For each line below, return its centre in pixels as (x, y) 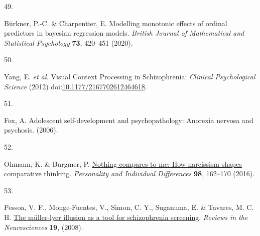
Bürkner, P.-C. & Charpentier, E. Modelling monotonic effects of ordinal (116, 23)
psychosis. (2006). (31, 130)
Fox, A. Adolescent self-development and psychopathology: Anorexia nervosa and (129, 120)
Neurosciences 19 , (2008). (44, 227)
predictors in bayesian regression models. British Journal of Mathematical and (124, 33)
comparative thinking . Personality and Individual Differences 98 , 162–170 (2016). (129, 173)
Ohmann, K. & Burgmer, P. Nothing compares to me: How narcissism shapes (123, 163)
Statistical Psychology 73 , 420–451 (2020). (69, 42)
